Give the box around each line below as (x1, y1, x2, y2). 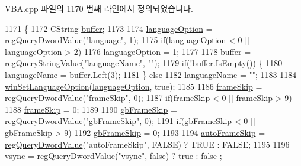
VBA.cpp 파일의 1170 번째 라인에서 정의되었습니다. (5, 2, 193, 14)
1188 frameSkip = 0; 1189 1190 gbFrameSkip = (5, 103, 177, 115)
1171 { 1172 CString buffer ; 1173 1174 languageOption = (5, 22, 213, 34)
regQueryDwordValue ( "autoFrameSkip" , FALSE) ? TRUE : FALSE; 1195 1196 (5, 138, 290, 150)
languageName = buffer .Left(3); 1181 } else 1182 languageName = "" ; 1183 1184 (5, 68, 297, 80)
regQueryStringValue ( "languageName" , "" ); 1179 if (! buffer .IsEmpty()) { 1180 (5, 57, 283, 69)
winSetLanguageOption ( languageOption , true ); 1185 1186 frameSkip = (5, 80, 262, 92)
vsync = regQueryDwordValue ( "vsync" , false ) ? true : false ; (5, 149, 222, 162)
